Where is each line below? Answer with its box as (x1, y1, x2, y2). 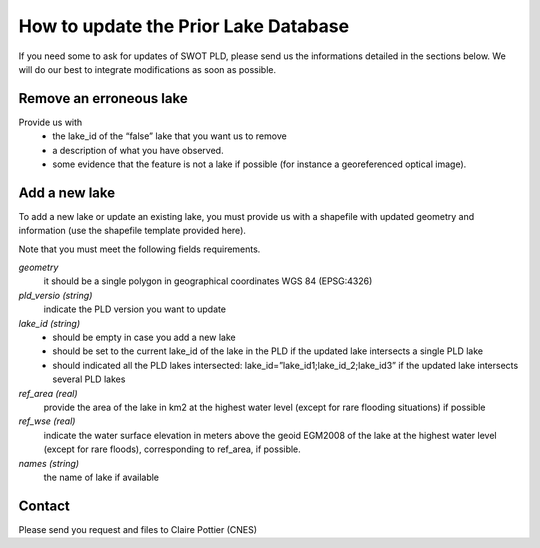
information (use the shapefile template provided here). (18, 225, 247, 237)
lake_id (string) (18, 317, 81, 329)
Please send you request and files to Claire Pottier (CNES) (18, 523, 258, 535)
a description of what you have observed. (52, 144, 224, 156)
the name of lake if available (43, 471, 160, 483)
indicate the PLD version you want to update (43, 303, 227, 315)
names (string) (18, 457, 80, 469)
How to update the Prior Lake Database (18, 15, 350, 37)
